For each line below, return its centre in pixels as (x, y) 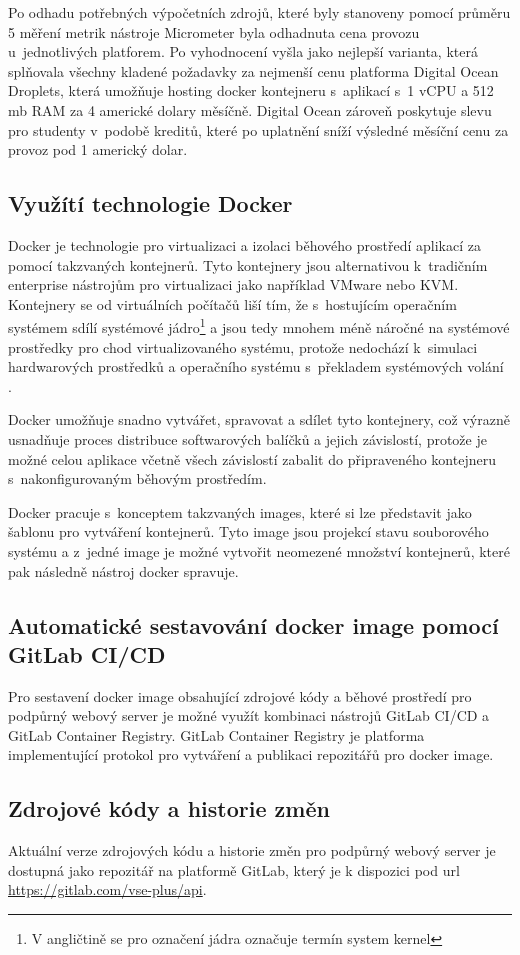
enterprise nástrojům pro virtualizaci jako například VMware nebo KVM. (233, 284)
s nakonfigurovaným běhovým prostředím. (137, 478)
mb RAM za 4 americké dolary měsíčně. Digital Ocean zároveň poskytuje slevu (250, 109)
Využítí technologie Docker (150, 203)
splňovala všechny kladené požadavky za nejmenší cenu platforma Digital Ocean (253, 70)
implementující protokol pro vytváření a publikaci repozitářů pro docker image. (251, 754)
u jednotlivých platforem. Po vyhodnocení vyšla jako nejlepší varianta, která (243, 51)
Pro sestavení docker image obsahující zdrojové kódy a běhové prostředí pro (240, 695)
